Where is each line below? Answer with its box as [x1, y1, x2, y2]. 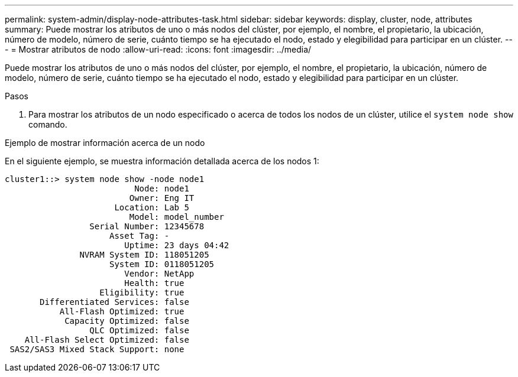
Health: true [124, 278, 184, 288]
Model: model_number [129, 212, 224, 222]
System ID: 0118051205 [109, 259, 215, 269]
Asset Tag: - [109, 231, 170, 240]
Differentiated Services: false [40, 297, 189, 307]
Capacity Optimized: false [64, 316, 189, 326]
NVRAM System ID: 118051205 [79, 250, 209, 259]
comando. [28, 119, 67, 129]
